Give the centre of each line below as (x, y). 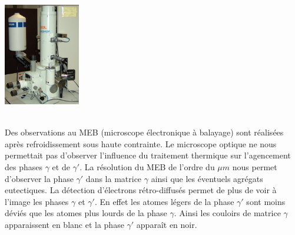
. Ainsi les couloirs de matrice (227, 213)
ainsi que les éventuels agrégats (207, 178)
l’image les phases (37, 201)
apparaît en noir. (167, 225)
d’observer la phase (39, 178)
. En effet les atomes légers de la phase (164, 201)
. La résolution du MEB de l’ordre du (147, 167)
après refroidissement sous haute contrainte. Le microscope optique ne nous (141, 143)
